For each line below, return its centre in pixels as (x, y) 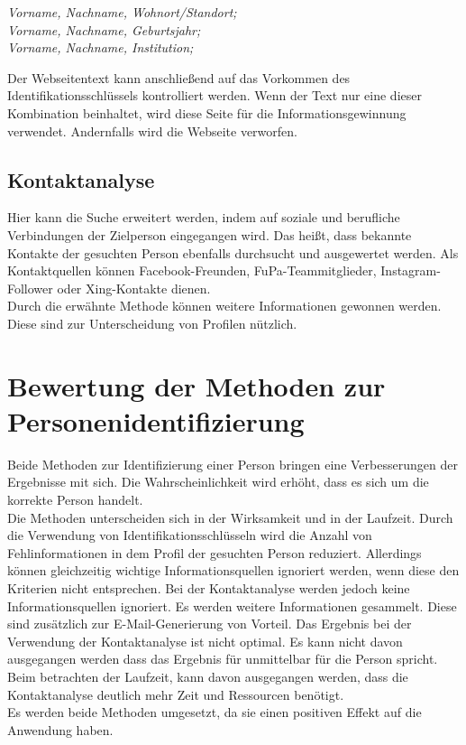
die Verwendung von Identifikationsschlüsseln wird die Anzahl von (190, 535)
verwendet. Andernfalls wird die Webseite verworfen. (152, 130)
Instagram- (411, 270)
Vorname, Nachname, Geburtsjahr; (104, 29)
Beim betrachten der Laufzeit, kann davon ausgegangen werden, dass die (208, 676)
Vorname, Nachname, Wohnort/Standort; (122, 12)
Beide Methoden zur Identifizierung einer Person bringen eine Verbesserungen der (233, 464)
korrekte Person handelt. (75, 500)
